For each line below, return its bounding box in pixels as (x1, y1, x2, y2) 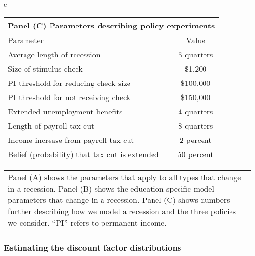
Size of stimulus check (8, 62, 83, 74)
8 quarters (178, 119, 213, 131)
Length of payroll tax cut (8, 119, 95, 131)
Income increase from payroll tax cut (8, 134, 134, 145)
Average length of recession (8, 48, 101, 60)
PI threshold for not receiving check (8, 91, 131, 103)
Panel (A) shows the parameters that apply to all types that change (8, 171, 241, 183)
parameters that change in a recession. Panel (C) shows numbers (8, 194, 230, 205)
